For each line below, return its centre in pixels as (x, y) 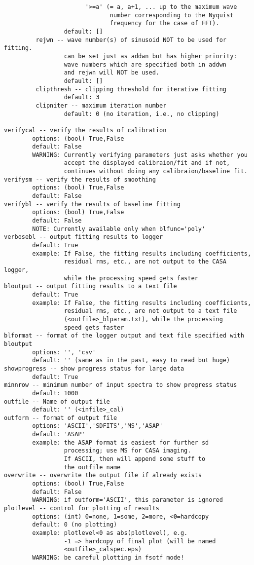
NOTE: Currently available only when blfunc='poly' (119, 229)
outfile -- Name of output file (57, 401)
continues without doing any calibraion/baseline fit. (156, 171)
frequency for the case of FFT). (164, 23)
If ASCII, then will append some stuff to (135, 459)
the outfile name (92, 467)
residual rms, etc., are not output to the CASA (145, 262)
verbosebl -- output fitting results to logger (84, 237)
